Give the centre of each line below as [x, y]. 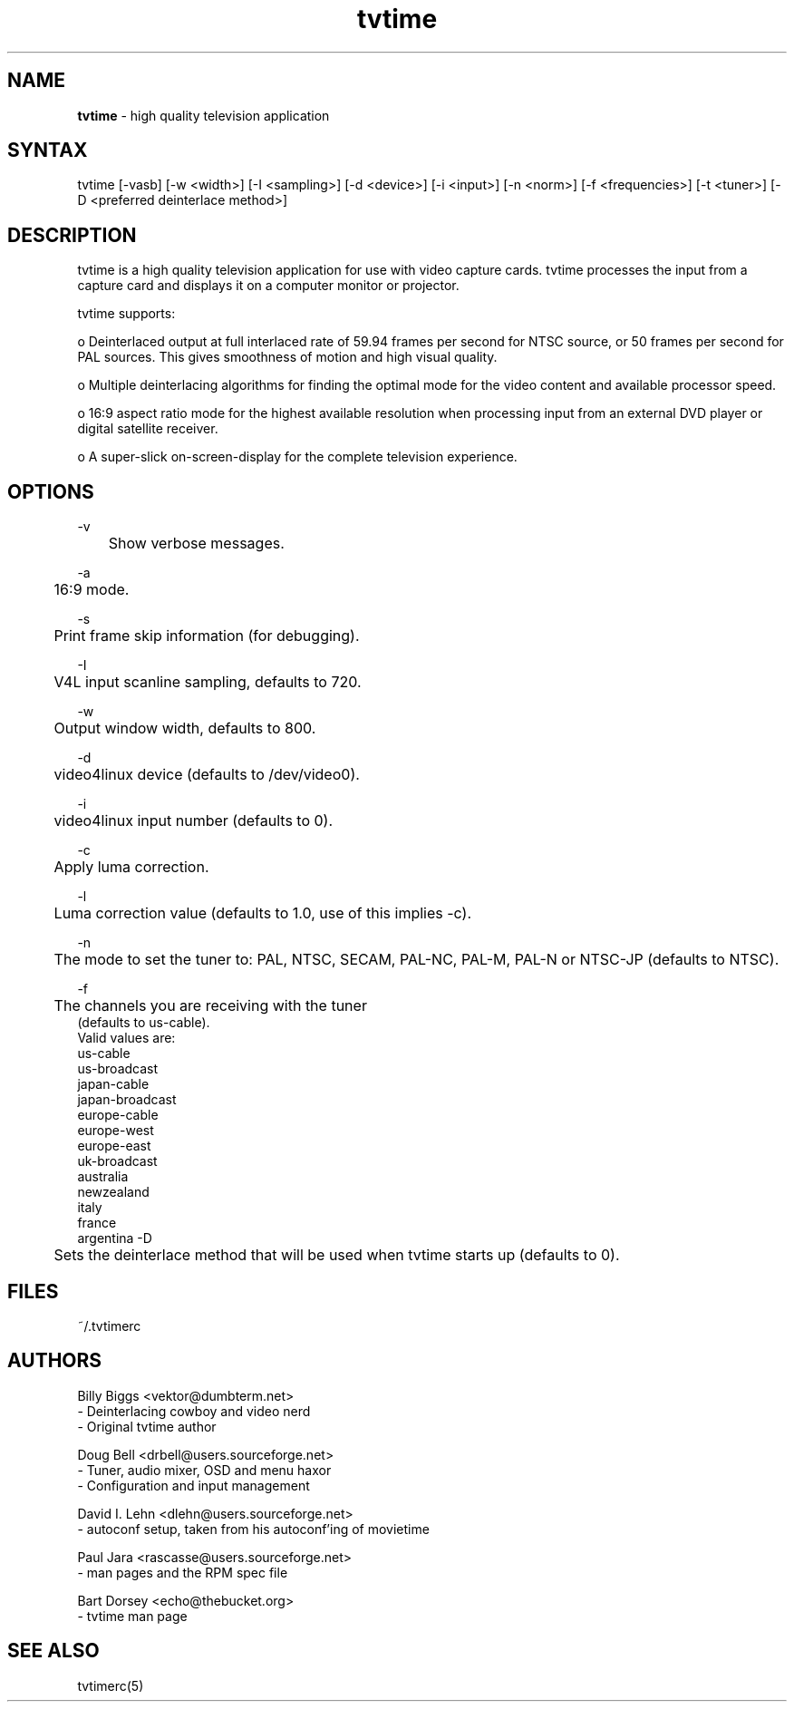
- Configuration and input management [194, 1485]
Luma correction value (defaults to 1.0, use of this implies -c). [263, 913]
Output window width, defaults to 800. [185, 728]
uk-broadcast [117, 1161]
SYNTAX [48, 151]
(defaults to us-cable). [144, 1023]
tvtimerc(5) [111, 1685]
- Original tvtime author [147, 1426]
